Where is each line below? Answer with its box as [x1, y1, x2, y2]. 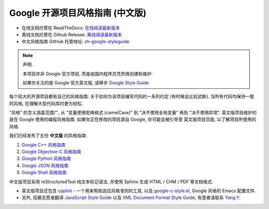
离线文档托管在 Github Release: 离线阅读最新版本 [21, 31, 122, 37]
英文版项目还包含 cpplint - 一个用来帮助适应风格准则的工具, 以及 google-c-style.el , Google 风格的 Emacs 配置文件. [21, 188, 256, 194]
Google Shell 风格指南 [21, 169, 67, 176]
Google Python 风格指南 [21, 155, 71, 161]
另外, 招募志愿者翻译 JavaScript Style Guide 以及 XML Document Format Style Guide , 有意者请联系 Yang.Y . [21, 195, 241, 201]
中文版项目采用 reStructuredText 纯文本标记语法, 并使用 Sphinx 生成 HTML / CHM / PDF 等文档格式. [9, 179, 214, 185]
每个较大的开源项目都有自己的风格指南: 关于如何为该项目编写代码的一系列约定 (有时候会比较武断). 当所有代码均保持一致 [9, 93, 255, 99]
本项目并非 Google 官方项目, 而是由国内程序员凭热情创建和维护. [22, 70, 153, 76]
